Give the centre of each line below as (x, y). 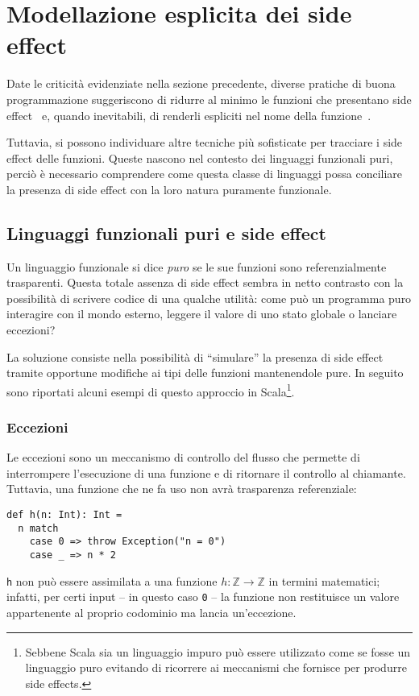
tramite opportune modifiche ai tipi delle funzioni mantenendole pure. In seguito (205, 373)
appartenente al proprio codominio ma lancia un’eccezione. (151, 613)
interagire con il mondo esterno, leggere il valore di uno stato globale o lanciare (202, 314)
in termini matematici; (324, 580)
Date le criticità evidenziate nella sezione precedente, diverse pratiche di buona (201, 83)
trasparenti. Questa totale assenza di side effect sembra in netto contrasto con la (205, 282)
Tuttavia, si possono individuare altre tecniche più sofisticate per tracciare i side (205, 142)
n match (38, 528)
